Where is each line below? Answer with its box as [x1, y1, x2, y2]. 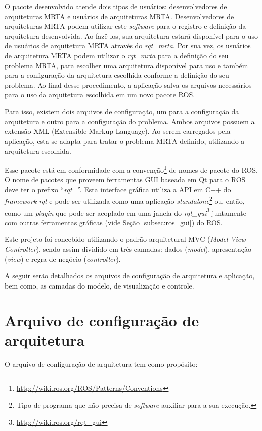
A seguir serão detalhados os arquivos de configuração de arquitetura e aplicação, [5, 270, 255, 281]
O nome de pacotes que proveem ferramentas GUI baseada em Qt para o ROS [5, 174, 246, 185]
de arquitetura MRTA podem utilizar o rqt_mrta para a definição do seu [5, 50, 229, 60]
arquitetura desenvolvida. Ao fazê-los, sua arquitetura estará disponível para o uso [5, 30, 258, 41]
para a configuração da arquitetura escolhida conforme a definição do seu [5, 70, 229, 80]
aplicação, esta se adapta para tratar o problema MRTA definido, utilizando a [5, 135, 245, 146]
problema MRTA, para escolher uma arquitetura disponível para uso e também [5, 60, 248, 70]
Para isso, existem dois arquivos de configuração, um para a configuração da [5, 106, 239, 116]
